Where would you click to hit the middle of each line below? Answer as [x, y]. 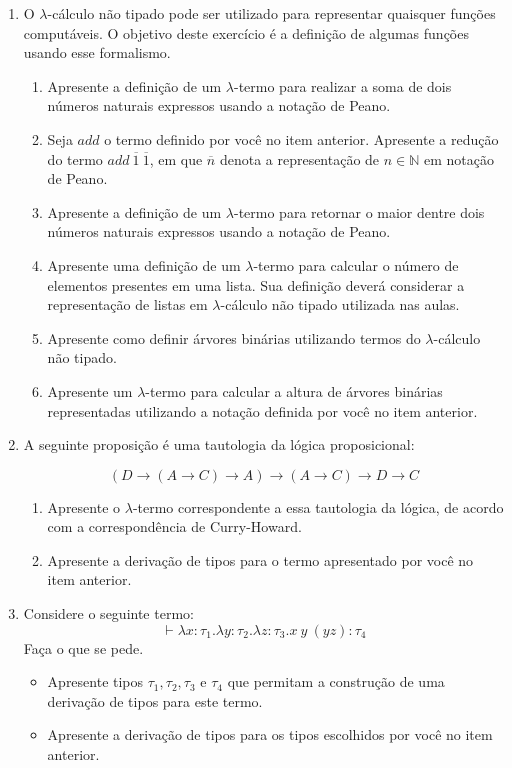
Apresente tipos [95, 681]
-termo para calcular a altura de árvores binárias [294, 390]
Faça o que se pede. [83, 647]
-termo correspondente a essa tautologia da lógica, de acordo [318, 506]
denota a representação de [299, 158]
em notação [459, 158]
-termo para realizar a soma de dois [342, 85]
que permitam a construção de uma [336, 681]
